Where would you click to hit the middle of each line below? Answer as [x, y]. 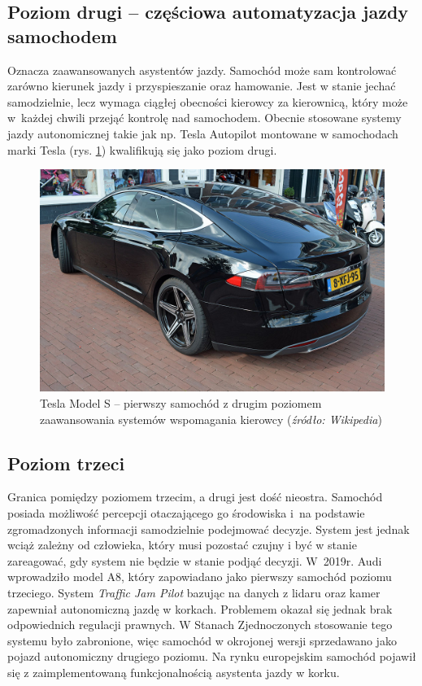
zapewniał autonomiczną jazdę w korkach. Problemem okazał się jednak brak [200, 608]
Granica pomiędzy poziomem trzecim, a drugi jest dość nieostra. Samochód [195, 497]
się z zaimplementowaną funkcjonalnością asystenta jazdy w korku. [174, 672]
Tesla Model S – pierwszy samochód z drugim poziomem [181, 403]
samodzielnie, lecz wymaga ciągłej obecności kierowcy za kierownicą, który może [208, 101]
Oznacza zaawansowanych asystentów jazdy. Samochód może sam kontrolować [202, 70]
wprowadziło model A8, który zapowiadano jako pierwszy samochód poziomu [200, 577]
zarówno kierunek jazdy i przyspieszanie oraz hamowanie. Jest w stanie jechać [202, 86]
